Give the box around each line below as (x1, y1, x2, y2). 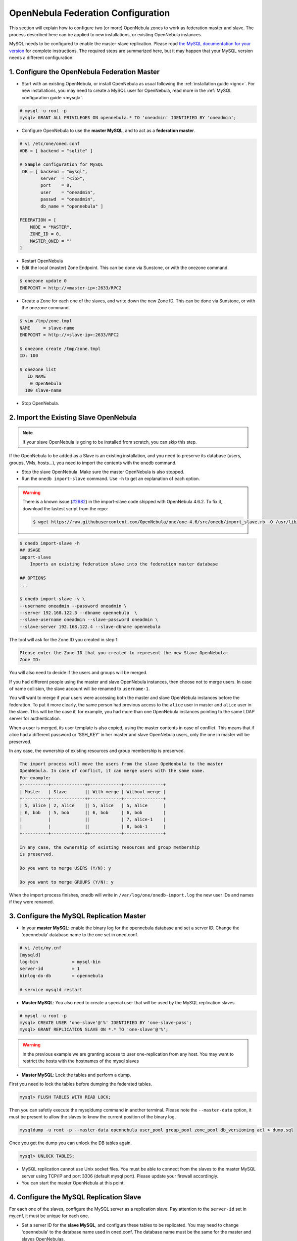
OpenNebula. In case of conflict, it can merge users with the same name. (19, 768, 205, 774)
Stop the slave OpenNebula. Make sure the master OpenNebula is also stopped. (21, 469, 185, 475)
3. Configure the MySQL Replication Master (9, 911, 146, 920)
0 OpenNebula (30, 380, 62, 386)
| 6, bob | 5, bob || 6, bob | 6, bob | (19, 810, 166, 815)
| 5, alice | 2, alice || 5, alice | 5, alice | (19, 803, 166, 809)
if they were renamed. (9, 899, 54, 905)
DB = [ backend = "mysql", (22, 169, 88, 174)
